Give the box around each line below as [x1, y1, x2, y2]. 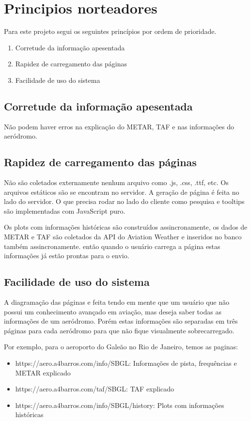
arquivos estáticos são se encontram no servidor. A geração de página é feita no [4, 187, 239, 197]
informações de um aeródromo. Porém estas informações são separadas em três [4, 316, 238, 326]
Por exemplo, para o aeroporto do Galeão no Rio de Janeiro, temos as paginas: [4, 342, 238, 352]
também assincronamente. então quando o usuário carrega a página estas [4, 241, 220, 251]
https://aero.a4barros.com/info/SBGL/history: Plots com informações [15, 400, 224, 410]
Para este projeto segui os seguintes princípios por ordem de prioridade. [4, 26, 217, 36]
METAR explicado [15, 367, 71, 377]
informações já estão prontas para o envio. [4, 250, 129, 261]
